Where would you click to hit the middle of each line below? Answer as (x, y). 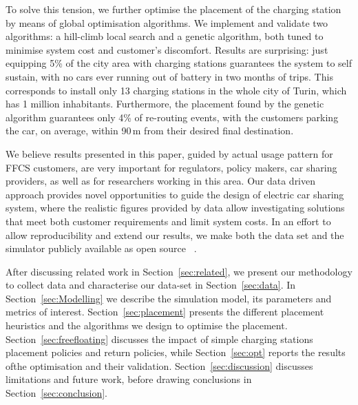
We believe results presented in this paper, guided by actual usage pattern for (169, 153)
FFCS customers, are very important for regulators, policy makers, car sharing (171, 167)
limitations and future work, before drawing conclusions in (129, 379)
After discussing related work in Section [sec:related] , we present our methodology (179, 271)
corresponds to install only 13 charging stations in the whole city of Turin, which (176, 90)
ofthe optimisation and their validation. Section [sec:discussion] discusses (159, 365)
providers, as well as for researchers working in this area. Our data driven (161, 181)
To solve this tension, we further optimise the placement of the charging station (173, 9)
